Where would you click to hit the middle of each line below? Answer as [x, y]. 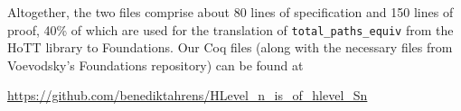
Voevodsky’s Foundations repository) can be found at [155, 65]
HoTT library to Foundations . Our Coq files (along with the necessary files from [230, 47]
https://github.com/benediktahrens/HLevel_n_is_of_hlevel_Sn [188, 95]
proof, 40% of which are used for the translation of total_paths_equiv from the [230, 29]
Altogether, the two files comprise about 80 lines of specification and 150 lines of [230, 12]
